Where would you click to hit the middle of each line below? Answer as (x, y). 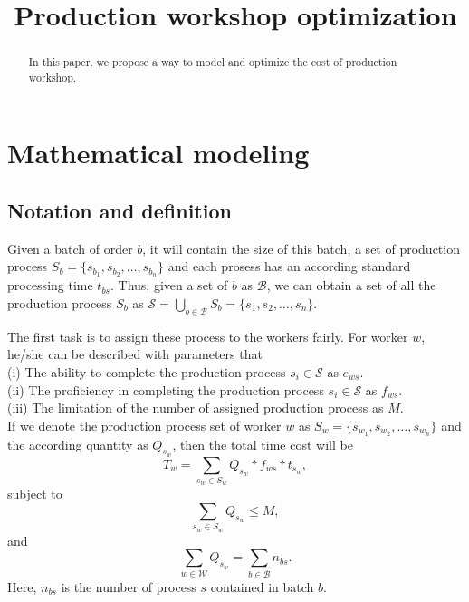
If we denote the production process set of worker (144, 425)
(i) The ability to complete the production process (147, 371)
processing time (50, 285)
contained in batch (262, 586)
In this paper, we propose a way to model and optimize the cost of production (213, 62)
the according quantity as (78, 444)
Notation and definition (120, 211)
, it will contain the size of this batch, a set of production (301, 248)
